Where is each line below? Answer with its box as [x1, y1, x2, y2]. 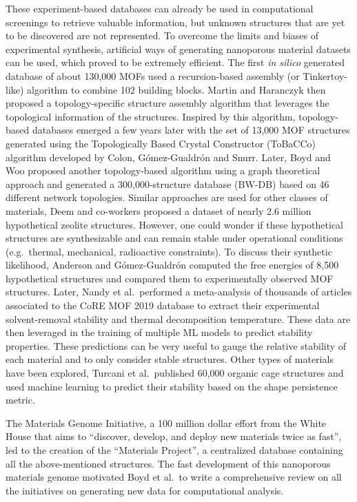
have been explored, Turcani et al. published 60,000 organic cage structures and [6, 366, 344, 380]
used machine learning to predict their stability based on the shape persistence [6, 379, 338, 393]
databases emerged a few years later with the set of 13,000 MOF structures [32, 123, 350, 137]
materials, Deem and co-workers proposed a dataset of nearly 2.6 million [6, 203, 312, 218]
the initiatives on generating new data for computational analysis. [6, 483, 284, 497]
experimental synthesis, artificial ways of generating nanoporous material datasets [6, 41, 351, 56]
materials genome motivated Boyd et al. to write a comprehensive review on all [6, 470, 342, 484]
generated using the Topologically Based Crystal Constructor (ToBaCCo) [6, 136, 316, 150]
